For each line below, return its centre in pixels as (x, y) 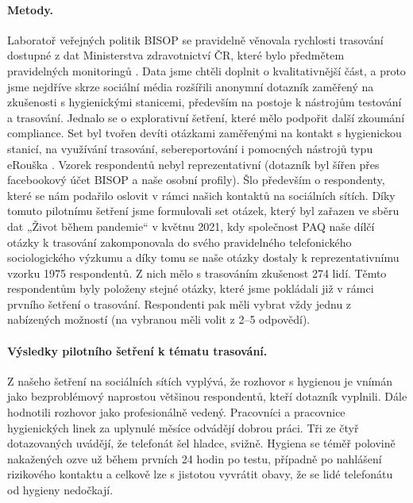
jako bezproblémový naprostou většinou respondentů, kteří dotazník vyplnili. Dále (207, 396)
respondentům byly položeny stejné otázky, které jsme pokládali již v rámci (191, 288)
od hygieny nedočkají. (60, 490)
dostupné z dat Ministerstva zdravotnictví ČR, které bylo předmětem (176, 55)
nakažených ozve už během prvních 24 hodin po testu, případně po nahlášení (195, 458)
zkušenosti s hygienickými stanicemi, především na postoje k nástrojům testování (205, 102)
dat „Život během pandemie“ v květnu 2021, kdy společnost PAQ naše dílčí (191, 226)
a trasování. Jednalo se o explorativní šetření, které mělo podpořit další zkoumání (206, 117)
